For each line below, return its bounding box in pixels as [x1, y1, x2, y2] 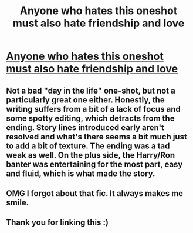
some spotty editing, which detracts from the [6, 113, 175, 123]
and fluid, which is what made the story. [6, 168, 155, 178]
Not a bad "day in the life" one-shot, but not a [6, 85, 176, 95]
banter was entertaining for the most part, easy [6, 159, 183, 169]
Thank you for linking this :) [6, 218, 109, 228]
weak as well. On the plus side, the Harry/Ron [6, 150, 175, 160]
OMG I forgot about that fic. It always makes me [6, 188, 184, 198]
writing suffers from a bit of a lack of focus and [6, 104, 181, 114]
